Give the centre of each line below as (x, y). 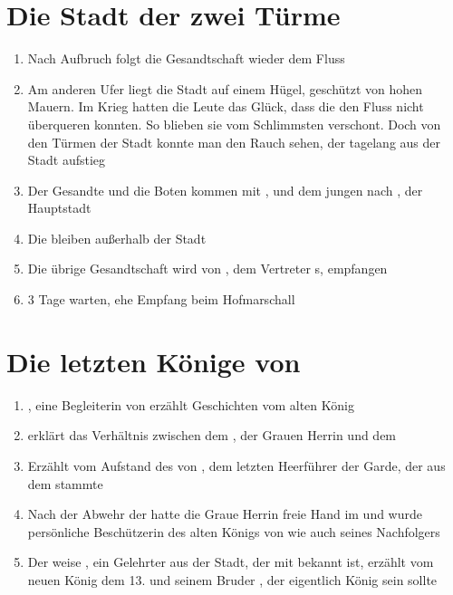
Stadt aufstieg (67, 160)
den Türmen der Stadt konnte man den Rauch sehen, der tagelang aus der (234, 142)
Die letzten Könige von (154, 361)
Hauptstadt (59, 208)
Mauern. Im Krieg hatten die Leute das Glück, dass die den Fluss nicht (226, 106)
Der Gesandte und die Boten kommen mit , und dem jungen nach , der (225, 190)
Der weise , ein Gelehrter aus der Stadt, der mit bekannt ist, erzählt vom (231, 562)
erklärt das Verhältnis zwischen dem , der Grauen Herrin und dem (212, 435)
